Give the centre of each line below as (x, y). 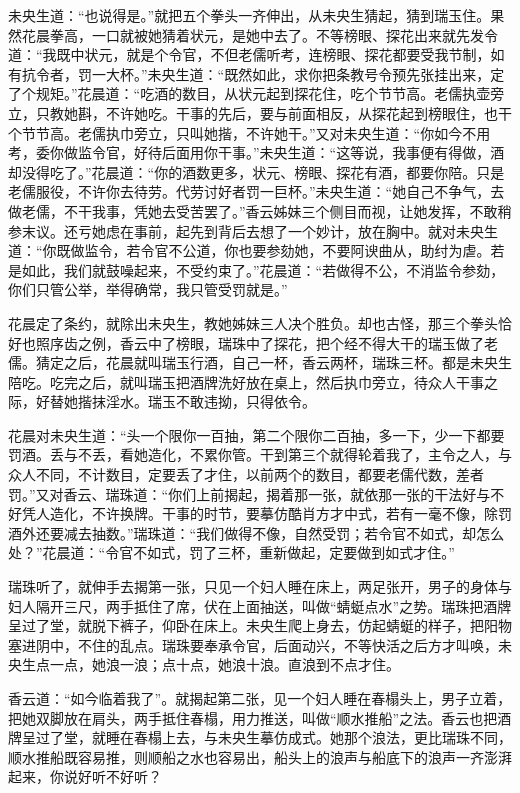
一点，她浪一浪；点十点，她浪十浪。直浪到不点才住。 (224, 664)
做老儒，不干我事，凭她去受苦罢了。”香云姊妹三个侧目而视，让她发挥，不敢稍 (260, 210)
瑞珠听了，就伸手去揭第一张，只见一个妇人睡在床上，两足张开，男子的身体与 (260, 586)
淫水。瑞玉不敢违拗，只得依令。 (210, 401)
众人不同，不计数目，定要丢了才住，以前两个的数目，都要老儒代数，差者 (246, 474)
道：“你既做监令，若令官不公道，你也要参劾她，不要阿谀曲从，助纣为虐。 (249, 250)
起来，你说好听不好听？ (85, 776)
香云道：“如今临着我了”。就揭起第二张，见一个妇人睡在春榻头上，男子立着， (260, 698)
